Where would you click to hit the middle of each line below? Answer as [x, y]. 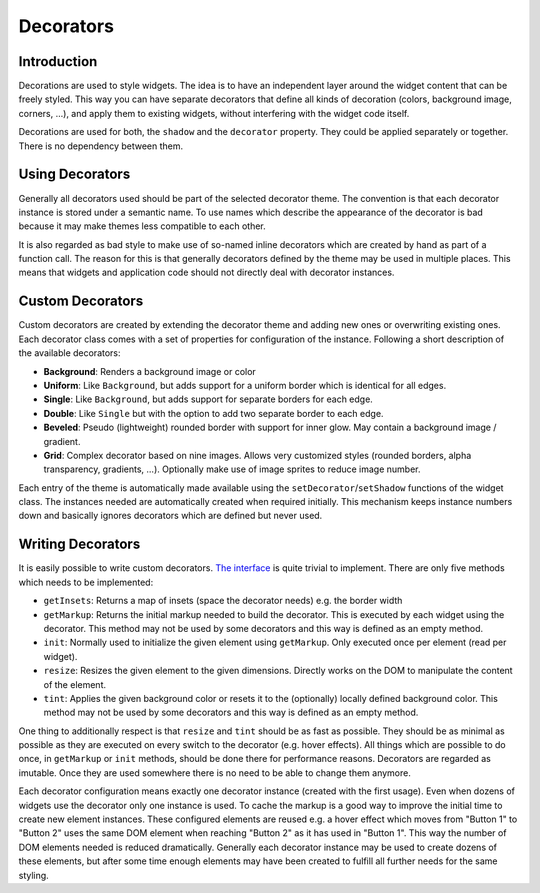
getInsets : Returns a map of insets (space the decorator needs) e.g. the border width [223, 601]
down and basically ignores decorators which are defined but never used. [170, 516]
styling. [33, 875]
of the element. [75, 684]
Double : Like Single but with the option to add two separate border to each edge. [213, 413]
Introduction [58, 61]
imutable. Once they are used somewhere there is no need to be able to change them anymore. [215, 772]
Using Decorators [74, 174]
